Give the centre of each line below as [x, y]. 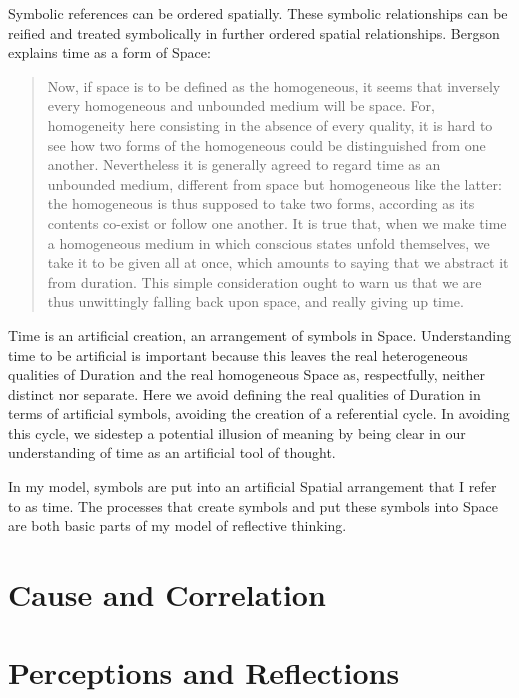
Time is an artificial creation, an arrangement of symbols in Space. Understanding [259, 334]
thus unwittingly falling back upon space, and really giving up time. [255, 301]
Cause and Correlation [167, 594]
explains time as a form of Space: [109, 52]
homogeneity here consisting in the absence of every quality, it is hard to [270, 124]
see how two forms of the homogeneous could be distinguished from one [266, 144]
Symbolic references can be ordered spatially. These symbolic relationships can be [258, 13]
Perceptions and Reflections [204, 672]
